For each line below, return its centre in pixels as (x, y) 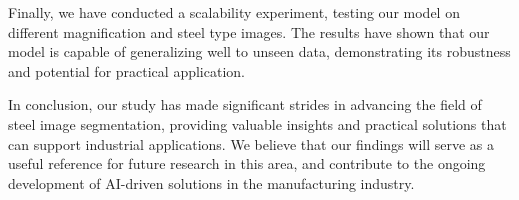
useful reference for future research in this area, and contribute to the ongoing (247, 163)
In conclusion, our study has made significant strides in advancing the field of (245, 104)
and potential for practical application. (126, 70)
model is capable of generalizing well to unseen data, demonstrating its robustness (259, 51)
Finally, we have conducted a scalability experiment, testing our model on (234, 12)
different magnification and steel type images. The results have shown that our (249, 31)
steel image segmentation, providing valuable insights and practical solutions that (257, 123)
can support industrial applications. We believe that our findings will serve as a (251, 143)
